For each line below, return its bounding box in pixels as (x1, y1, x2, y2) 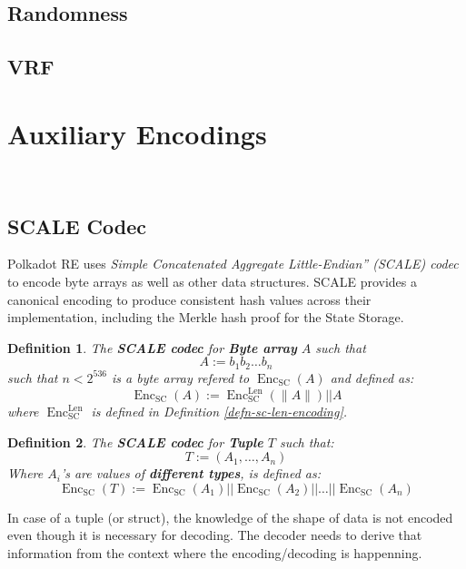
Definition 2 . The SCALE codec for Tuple (7, 432, 263, 451)
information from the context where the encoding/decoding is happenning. (7, 543, 422, 562)
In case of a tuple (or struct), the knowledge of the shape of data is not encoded (7, 507, 453, 526)
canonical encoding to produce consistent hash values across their (7, 289, 372, 309)
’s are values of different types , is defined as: (60, 464, 322, 483)
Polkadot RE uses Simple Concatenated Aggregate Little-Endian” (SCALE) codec (7, 254, 459, 273)
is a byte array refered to (112, 368, 250, 387)
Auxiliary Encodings (7, 114, 267, 152)
